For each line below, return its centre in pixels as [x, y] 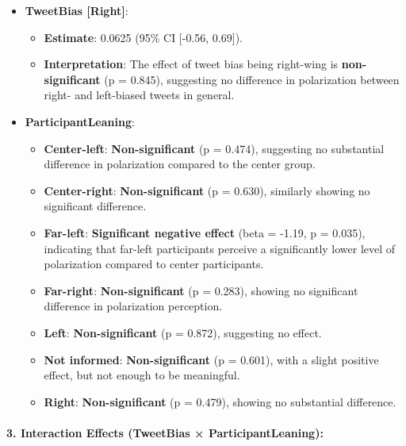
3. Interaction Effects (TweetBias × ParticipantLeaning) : [165, 432]
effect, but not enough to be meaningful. [142, 375]
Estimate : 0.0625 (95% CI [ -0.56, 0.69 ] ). [143, 37]
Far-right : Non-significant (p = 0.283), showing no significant [201, 290]
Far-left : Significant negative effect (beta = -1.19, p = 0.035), [205, 232]
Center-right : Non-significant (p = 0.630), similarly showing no [207, 190]
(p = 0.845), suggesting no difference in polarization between [252, 79]
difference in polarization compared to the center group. [180, 164]
